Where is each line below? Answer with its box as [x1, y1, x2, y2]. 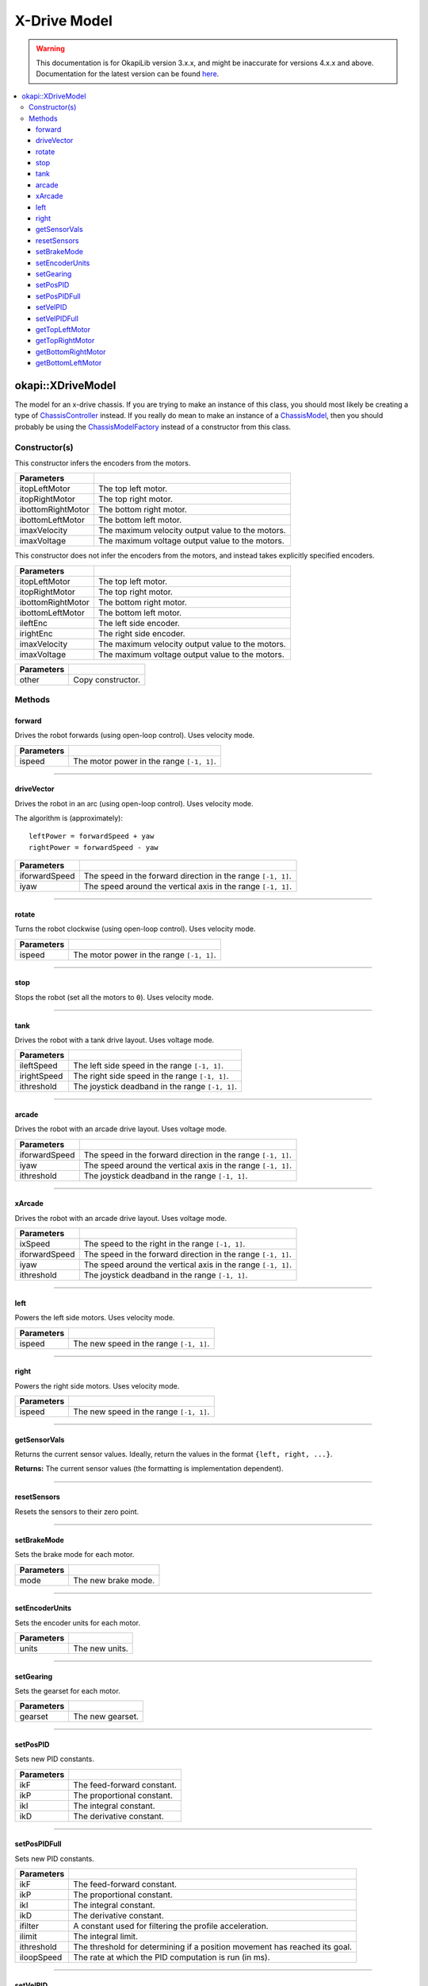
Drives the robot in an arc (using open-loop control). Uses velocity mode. [14, 798, 254, 808]
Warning [36, 44, 65, 53]
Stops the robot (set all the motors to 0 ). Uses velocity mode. [14, 992, 214, 1002]
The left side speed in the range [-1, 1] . [73, 1061, 224, 1072]
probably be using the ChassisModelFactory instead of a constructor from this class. [14, 422, 292, 431]
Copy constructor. [73, 674, 141, 685]
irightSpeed [19, 1071, 63, 1082]
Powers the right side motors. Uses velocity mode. [14, 1381, 180, 1390]
